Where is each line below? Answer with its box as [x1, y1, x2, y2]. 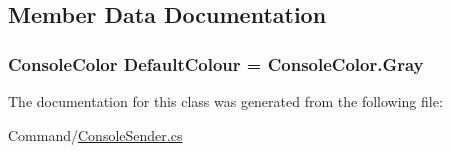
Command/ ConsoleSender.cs [8, 124, 183, 145]
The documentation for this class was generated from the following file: [8, 91, 443, 111]
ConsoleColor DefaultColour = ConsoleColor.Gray [8, 51, 424, 76]
